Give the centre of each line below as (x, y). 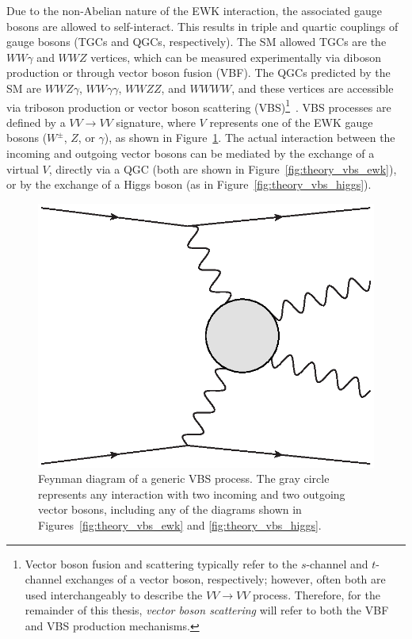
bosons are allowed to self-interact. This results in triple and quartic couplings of (202, 26)
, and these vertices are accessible (313, 88)
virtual (23, 168)
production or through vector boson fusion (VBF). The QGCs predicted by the (198, 73)
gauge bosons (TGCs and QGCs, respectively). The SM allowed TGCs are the (196, 42)
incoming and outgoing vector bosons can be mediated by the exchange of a (191, 153)
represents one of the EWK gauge (291, 122)
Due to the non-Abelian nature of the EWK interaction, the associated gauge (194, 10)
